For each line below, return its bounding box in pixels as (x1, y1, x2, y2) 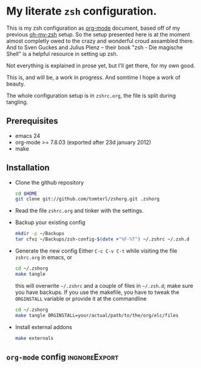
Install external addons (15, 323, 72, 330)
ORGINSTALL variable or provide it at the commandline (15, 295, 147, 302)
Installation (6, 163, 50, 173)
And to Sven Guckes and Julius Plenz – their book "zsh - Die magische (6, 44, 183, 51)
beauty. (6, 80, 26, 87)
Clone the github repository (15, 179, 84, 186)
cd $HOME (15, 190, 38, 197)
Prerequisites (6, 116, 58, 126)
